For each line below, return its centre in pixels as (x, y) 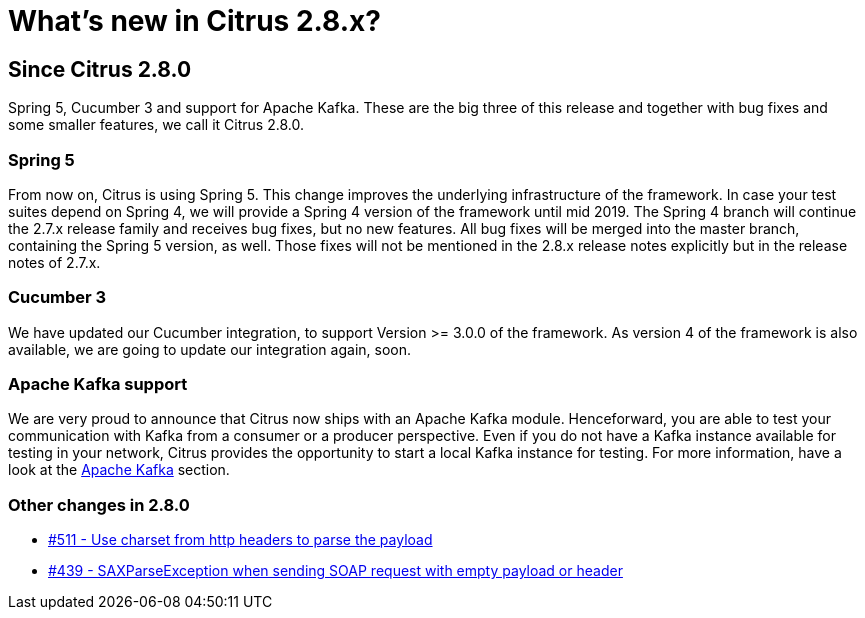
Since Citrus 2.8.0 (100, 69)
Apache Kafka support (98, 384)
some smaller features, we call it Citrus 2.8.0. (156, 125)
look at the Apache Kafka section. (119, 470)
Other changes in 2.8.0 (99, 504)
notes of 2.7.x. (54, 262)
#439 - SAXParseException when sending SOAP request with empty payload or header (335, 571)
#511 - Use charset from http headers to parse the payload (240, 540)
